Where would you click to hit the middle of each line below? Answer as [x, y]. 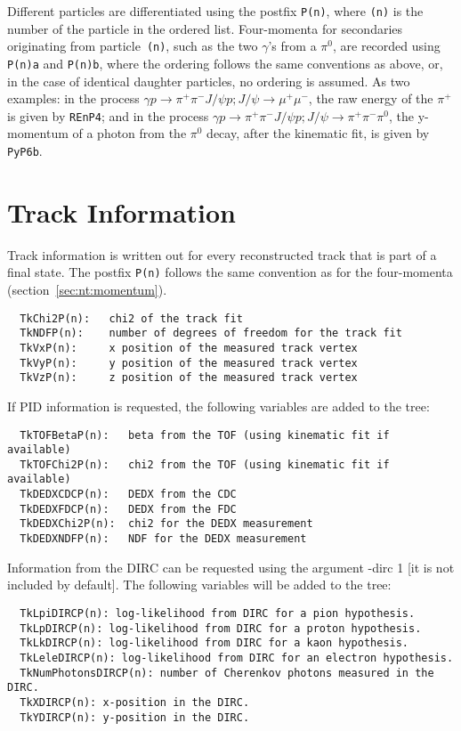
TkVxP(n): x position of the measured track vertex [189, 348]
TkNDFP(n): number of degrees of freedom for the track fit [211, 333]
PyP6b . [25, 150]
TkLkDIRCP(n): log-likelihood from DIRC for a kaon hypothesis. [214, 643]
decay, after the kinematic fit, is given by [318, 133]
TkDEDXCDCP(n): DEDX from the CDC [128, 495]
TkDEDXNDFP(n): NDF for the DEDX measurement [163, 539]
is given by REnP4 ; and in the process [108, 115]
